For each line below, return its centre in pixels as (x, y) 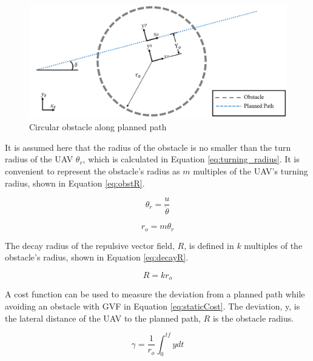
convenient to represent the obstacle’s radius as (93, 171)
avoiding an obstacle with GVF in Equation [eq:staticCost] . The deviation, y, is (153, 306)
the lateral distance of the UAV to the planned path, (103, 318)
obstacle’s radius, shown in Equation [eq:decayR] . (97, 257)
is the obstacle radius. (253, 318)
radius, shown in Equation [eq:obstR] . (75, 183)
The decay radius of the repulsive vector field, (90, 245)
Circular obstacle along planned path (98, 127)
